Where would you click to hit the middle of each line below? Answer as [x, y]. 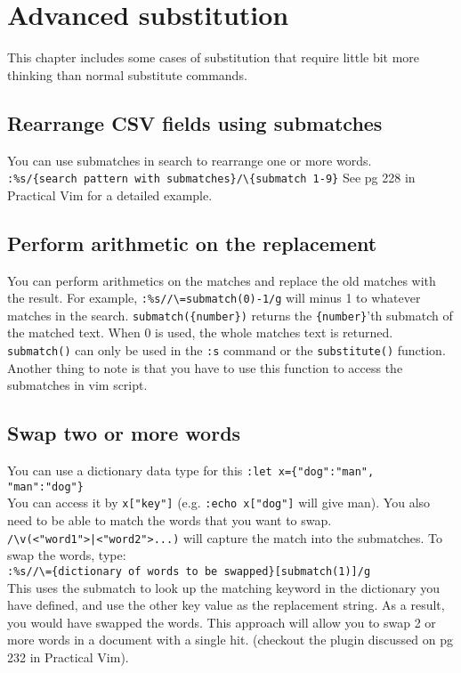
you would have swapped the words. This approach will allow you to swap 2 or [222, 622]
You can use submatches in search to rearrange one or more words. [190, 160]
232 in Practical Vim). [68, 657]
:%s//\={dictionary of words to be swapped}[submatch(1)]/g [189, 571]
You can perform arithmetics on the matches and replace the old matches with [222, 280]
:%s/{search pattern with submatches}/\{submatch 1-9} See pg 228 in [211, 178]
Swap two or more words [124, 433]
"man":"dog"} [45, 487]
